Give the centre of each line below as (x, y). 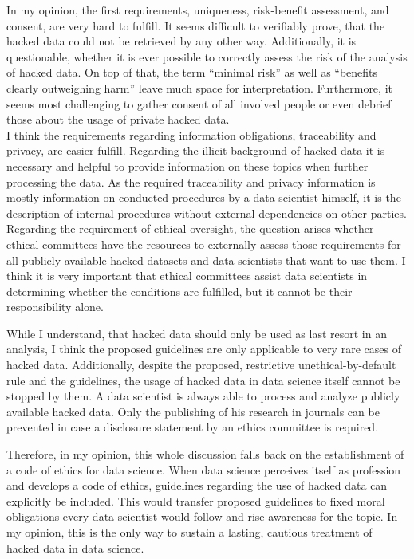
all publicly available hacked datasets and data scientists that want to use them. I (206, 260)
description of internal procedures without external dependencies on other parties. (207, 213)
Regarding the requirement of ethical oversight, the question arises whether (190, 228)
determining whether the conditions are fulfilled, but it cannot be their (179, 291)
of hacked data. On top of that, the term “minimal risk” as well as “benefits (192, 72)
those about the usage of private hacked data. (118, 119)
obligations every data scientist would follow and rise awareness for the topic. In (202, 516)
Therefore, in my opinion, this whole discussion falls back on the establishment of (205, 454)
